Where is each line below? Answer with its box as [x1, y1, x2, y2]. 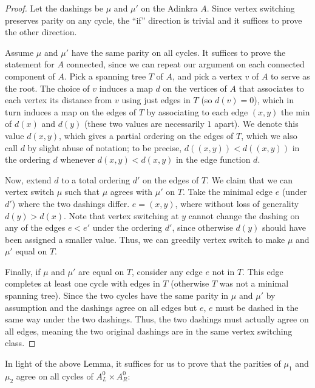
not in [212, 265, 235, 277]
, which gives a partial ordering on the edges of [59, 129, 234, 141]
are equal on [78, 265, 124, 277]
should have [262, 221, 306, 234]
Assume [5, 46, 34, 58]
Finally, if [5, 265, 41, 277]
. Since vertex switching [206, 2, 295, 14]
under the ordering [92, 221, 163, 234]
